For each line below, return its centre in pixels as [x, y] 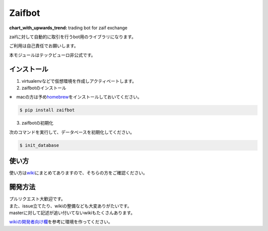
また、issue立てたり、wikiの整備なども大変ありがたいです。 [70, 206]
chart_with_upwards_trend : [38, 28]
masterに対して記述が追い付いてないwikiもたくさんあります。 [72, 213]
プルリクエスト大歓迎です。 [37, 199]
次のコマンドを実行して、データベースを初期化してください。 [72, 132]
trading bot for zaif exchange [98, 28]
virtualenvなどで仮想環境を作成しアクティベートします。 [79, 81]
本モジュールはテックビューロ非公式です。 [52, 55]
